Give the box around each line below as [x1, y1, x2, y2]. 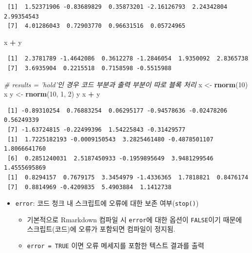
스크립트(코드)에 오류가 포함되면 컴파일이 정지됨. [27, 224, 175, 234]
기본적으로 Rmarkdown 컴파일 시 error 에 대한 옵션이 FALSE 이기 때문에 [27, 214, 242, 224]
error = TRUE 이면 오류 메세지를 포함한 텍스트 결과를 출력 [27, 240, 204, 250]
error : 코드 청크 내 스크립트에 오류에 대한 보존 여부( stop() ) [15, 198, 199, 208]
